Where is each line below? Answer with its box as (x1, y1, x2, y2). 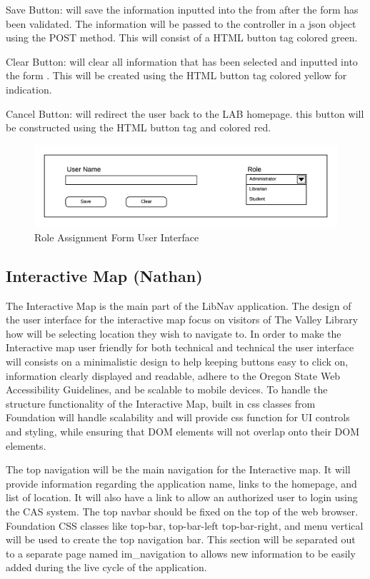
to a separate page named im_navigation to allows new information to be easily (6, 545, 356, 560)
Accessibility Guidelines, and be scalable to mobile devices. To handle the (6, 382, 328, 397)
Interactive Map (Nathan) (6, 264, 203, 286)
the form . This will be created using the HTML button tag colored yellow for (6, 68, 347, 83)
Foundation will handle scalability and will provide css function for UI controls (6, 410, 350, 425)
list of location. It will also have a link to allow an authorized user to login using (6, 490, 358, 505)
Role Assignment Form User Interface (34, 229, 199, 244)
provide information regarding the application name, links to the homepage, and (6, 475, 357, 490)
